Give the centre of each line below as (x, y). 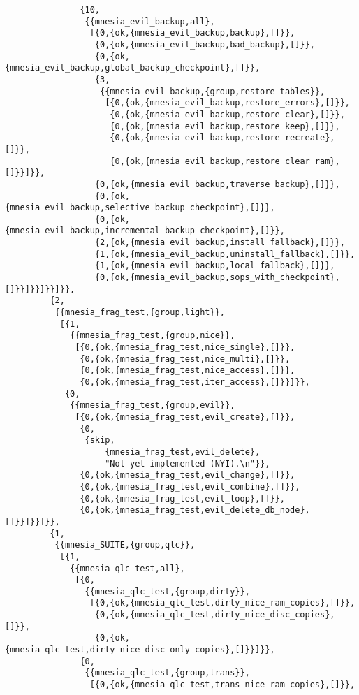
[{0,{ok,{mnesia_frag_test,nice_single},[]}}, (185, 347)
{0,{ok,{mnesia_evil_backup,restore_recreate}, (222, 138)
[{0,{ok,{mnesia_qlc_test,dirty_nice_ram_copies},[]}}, (222, 603)
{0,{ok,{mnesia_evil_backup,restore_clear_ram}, (225, 161)
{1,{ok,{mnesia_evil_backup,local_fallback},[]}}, (215, 266)
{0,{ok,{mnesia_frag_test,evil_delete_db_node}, (195, 510)
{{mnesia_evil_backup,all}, (150, 21)
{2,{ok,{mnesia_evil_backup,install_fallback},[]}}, (220, 243)
